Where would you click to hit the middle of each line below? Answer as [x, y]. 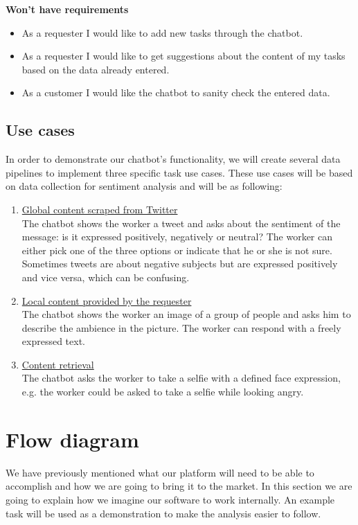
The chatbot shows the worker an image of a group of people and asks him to [186, 314]
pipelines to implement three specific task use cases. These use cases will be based [179, 172]
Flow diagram [72, 439]
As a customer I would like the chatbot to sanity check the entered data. [176, 92]
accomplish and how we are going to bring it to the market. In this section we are [179, 486]
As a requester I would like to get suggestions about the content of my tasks [184, 56]
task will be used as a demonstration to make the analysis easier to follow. [163, 513]
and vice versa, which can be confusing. [106, 277]
